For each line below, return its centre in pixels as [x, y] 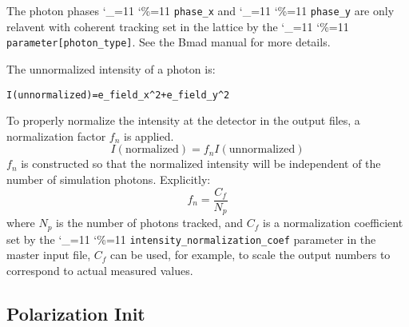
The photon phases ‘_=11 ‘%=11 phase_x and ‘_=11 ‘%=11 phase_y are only [201, 10]
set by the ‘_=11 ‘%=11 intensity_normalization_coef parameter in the [191, 239]
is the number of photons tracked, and [150, 223]
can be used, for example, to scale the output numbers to [250, 255]
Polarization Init [76, 313]
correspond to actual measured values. [100, 270]
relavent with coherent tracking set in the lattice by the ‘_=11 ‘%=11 [178, 26]
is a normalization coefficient [333, 223]
